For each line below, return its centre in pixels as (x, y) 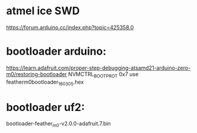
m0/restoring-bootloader (36, 74)
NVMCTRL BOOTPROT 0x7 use (103, 75)
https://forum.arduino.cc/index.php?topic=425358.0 (70, 27)
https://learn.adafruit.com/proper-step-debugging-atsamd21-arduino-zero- (99, 68)
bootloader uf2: (45, 107)
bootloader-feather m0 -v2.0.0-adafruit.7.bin (58, 124)
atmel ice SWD (43, 11)
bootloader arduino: (56, 51)
